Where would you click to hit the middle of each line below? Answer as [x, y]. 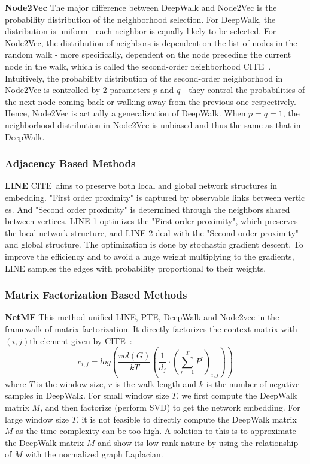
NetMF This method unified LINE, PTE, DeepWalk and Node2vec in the [142, 317]
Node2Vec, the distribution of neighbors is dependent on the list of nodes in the [151, 42]
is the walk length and [156, 383]
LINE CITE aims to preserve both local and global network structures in [141, 186]
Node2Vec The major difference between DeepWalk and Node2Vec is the [141, 7]
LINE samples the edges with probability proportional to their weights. [136, 268]
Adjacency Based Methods [70, 163]
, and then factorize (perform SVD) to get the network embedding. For [170, 407]
